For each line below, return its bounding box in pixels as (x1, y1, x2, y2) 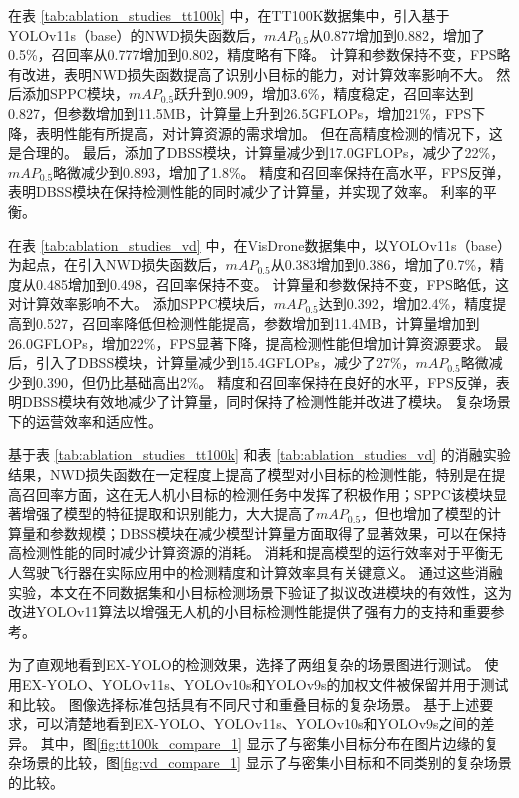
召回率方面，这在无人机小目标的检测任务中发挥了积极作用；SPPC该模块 (21, 483, 493, 504)
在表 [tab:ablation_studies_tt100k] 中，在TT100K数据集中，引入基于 (8, 5, 450, 25)
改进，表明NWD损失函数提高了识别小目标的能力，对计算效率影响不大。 (21, 63, 492, 84)
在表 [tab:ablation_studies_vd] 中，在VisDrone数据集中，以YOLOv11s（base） (8, 234, 511, 255)
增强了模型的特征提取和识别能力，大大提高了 (21, 503, 316, 524)
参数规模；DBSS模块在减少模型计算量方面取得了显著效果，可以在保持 (49, 522, 507, 543)
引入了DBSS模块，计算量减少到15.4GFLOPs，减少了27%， (35, 352, 416, 373)
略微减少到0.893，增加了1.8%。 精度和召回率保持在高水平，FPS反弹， (53, 161, 510, 182)
